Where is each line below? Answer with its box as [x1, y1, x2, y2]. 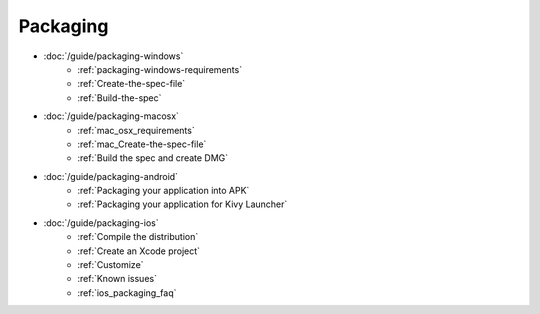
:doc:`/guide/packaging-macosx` [43, 110, 180, 122]
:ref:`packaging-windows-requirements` [77, 63, 243, 75]
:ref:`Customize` [77, 259, 144, 271]
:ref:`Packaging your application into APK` [77, 185, 250, 197]
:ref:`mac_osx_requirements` [77, 124, 195, 136]
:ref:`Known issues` [77, 273, 157, 285]
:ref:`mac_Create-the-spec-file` [77, 138, 207, 150]
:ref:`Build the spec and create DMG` [77, 152, 229, 164]
